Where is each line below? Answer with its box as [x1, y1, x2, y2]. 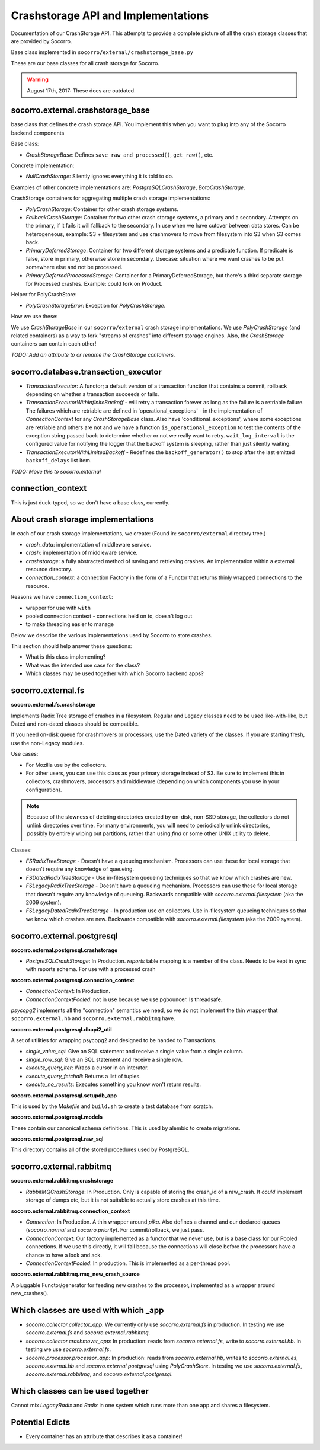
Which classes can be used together [11, 1386, 149, 1396]
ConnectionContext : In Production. [25, 988, 111, 995]
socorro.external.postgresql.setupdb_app [11, 1091, 117, 1099]
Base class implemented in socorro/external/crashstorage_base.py [11, 49, 194, 56]
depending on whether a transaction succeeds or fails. [25, 391, 159, 398]
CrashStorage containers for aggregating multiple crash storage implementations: [11, 194, 211, 202]
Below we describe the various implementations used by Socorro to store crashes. [11, 631, 213, 638]
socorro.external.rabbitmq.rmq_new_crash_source [11, 1270, 140, 1277]
